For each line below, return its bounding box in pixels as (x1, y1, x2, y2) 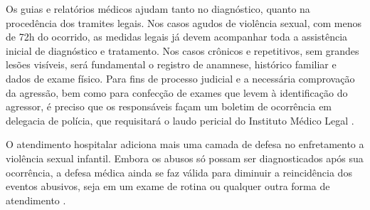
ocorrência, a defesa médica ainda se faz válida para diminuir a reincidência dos (6, 164, 352, 179)
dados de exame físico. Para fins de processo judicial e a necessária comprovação (6, 70, 355, 85)
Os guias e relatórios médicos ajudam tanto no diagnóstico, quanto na (6, 1, 310, 16)
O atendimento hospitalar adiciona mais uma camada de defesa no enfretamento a (6, 137, 364, 152)
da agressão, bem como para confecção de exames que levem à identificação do (6, 85, 348, 100)
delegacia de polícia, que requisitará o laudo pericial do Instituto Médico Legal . (6, 112, 354, 127)
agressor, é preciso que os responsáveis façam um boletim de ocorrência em (6, 99, 332, 114)
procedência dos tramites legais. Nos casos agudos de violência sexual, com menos (6, 15, 362, 30)
